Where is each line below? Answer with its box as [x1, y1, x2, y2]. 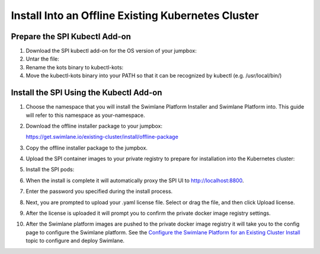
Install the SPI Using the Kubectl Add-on [11, 88, 162, 98]
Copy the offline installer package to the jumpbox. [25, 144, 148, 151]
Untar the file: [25, 55, 59, 62]
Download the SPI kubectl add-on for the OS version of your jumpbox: [25, 47, 197, 55]
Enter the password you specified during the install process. [25, 188, 173, 195]
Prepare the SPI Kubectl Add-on [11, 31, 132, 42]
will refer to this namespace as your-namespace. [25, 112, 145, 119]
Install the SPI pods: [25, 166, 75, 173]
